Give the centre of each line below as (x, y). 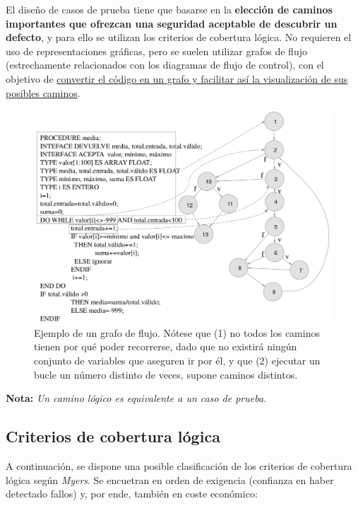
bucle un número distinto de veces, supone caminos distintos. (166, 374)
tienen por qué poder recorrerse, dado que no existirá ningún (166, 346)
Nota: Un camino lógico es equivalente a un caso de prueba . (136, 398)
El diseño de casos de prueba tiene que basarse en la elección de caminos (169, 9)
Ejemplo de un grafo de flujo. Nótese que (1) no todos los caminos (177, 332)
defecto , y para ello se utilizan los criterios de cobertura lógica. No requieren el (179, 37)
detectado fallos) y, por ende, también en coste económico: (132, 494)
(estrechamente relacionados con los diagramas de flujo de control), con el (165, 65)
